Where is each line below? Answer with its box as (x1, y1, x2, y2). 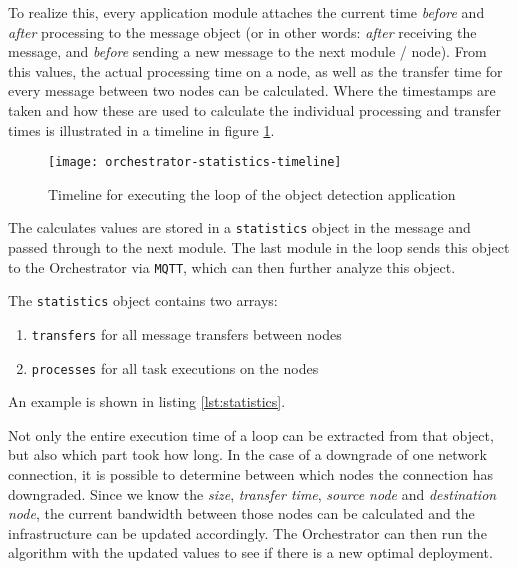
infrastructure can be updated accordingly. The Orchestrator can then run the (8, 522, 487, 543)
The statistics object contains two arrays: (8, 290, 278, 311)
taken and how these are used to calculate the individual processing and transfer (8, 99, 501, 120)
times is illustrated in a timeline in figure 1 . (8, 119, 275, 140)
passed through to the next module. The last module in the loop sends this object (8, 237, 510, 258)
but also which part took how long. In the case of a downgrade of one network (8, 444, 487, 465)
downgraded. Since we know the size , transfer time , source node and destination (8, 483, 497, 504)
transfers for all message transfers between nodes (31, 323, 342, 344)
